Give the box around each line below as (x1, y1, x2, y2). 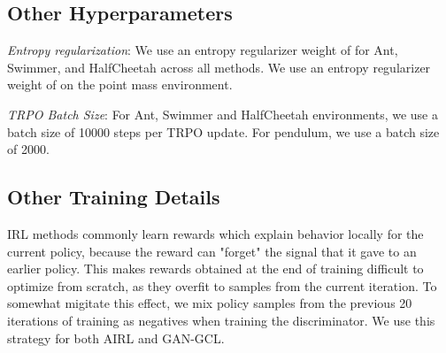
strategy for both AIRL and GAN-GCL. (7, 328, 225, 347)
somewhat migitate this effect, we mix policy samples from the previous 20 (7, 294, 412, 312)
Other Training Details (7, 183, 220, 211)
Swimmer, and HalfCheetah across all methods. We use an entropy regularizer (7, 58, 431, 76)
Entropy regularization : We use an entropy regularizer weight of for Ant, (7, 41, 398, 59)
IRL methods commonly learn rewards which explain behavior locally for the (7, 224, 424, 242)
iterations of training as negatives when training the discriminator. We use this (7, 311, 435, 329)
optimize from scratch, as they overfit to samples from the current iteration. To (7, 276, 437, 295)
